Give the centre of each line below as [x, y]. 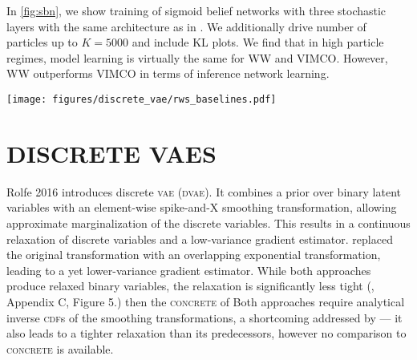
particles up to [42, 42]
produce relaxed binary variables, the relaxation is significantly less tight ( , [190, 286]
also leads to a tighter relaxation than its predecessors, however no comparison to [206, 333]
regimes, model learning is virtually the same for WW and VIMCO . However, [197, 57]
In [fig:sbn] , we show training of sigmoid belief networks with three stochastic [196, 10]
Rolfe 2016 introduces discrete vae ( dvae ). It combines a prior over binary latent [204, 191]
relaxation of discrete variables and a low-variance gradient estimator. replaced [200, 239]
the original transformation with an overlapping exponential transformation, [194, 255]
